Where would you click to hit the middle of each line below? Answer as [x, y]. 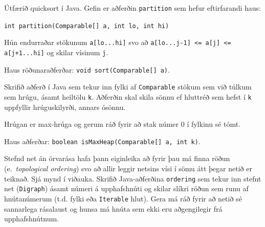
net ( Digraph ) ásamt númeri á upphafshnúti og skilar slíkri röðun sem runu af [126, 188]
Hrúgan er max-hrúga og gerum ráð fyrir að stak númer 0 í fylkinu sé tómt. [123, 124]
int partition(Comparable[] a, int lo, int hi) [87, 26]
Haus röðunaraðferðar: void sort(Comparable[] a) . [87, 69]
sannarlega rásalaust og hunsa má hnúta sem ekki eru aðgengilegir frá [113, 208]
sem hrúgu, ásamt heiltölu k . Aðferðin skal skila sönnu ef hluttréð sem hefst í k [128, 96]
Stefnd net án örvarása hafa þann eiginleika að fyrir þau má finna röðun [117, 158]
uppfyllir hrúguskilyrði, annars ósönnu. [65, 107]
